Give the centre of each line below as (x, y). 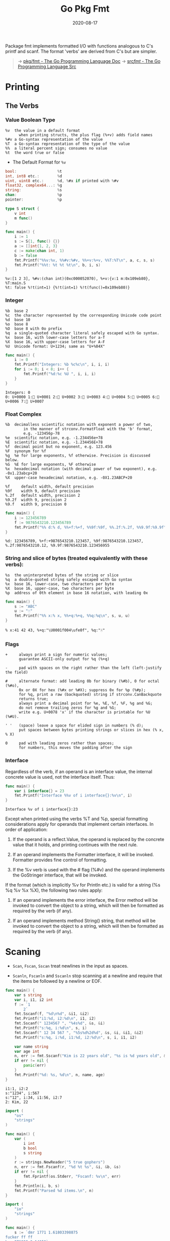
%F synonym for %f (26, 451)
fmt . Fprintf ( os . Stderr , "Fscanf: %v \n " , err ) (72, 1177)
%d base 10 (18, 319)
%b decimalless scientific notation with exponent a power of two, (79, 425)
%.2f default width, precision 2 (43, 496)
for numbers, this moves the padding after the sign (75, 748)
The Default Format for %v (39, 162)
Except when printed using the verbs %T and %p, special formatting (77, 819)
